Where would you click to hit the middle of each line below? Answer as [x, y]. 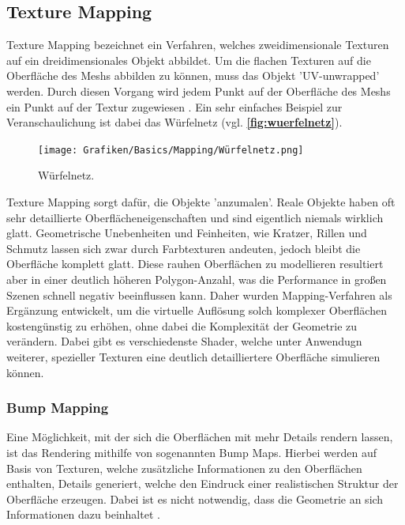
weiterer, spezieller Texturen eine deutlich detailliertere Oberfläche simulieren [193, 356]
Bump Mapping [58, 408]
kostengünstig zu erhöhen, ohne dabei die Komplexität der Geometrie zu [182, 325]
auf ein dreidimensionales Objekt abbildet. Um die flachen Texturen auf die [189, 60]
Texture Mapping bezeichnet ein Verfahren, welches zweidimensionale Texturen [198, 45]
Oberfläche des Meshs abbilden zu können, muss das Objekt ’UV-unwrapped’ [193, 76]
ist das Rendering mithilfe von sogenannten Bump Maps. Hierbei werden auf [192, 452]
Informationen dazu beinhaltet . [83, 514]
